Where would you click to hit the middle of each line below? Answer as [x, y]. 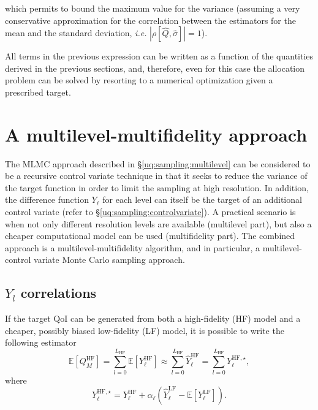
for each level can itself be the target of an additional [202, 199]
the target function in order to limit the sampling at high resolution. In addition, [157, 187]
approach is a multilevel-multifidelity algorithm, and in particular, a [133, 247]
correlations [59, 293]
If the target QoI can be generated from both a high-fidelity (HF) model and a [153, 318]
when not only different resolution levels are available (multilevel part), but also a [158, 223]
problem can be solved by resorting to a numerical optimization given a [139, 80]
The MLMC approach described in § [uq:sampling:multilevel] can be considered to [158, 163]
